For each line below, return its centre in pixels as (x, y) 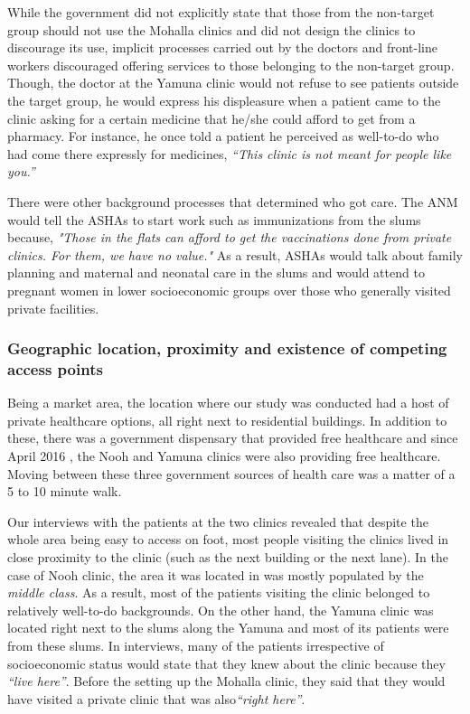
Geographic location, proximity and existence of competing (227, 348)
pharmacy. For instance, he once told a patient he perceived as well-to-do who (223, 136)
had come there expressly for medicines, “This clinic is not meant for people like (230, 153)
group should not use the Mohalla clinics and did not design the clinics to (211, 29)
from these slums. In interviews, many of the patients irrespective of (196, 645)
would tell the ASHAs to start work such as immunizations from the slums (214, 219)
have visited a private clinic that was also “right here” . (156, 698)
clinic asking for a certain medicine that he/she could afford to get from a (211, 118)
